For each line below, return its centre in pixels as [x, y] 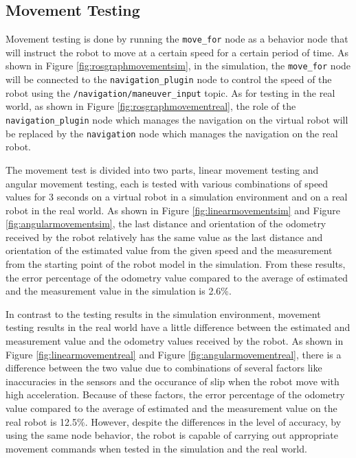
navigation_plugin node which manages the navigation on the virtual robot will [177, 120]
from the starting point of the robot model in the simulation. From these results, [176, 264]
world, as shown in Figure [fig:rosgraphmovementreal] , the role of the [151, 106]
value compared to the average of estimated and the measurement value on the [171, 408]
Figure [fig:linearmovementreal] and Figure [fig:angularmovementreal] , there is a [174, 354]
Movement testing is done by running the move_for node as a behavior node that [177, 39]
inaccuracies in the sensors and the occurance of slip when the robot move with [173, 381]
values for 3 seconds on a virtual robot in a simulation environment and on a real [177, 197]
